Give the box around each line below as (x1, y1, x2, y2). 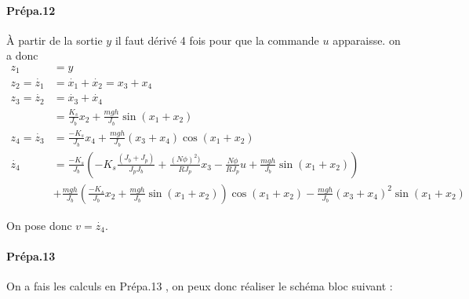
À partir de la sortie (6, 31, 103, 48)
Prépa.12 (6, 2, 56, 18)
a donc (6, 47, 38, 64)
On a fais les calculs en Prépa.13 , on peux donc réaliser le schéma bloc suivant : (6, 278, 393, 294)
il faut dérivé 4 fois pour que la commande (115, 31, 319, 48)
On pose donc (6, 217, 72, 233)
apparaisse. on (333, 31, 401, 48)
